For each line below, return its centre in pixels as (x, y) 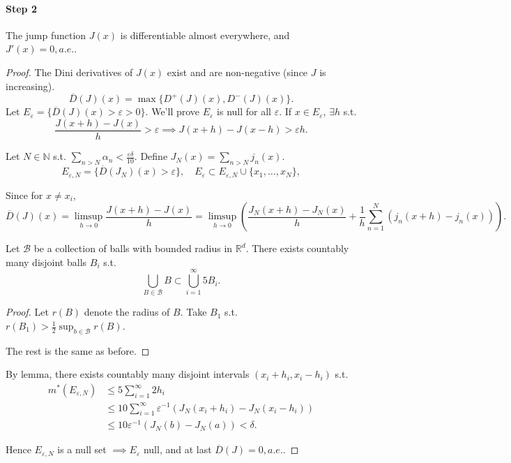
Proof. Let (27, 312)
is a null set (82, 449)
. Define (151, 156)
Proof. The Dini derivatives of (69, 72)
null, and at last (177, 449)
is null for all (244, 111)
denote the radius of (127, 312)
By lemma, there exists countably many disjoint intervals (128, 374)
